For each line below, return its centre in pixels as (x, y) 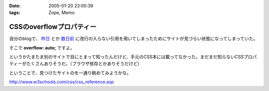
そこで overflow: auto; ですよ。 (42, 47)
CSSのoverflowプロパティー (53, 27)
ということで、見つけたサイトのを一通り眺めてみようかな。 (70, 73)
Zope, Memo (62, 13)
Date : (15, 6)
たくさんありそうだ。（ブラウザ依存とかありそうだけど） (84, 64)
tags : (15, 13)
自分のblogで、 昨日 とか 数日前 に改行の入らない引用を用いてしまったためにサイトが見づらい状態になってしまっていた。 (134, 39)
